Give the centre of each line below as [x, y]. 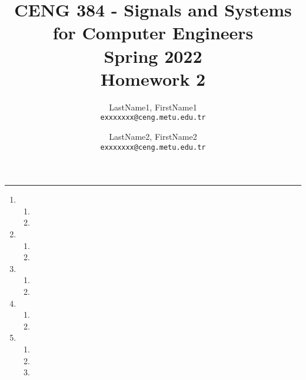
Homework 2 [153, 78]
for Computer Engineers [153, 33]
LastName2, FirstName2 [153, 136]
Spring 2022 [153, 56]
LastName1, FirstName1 [153, 107]
